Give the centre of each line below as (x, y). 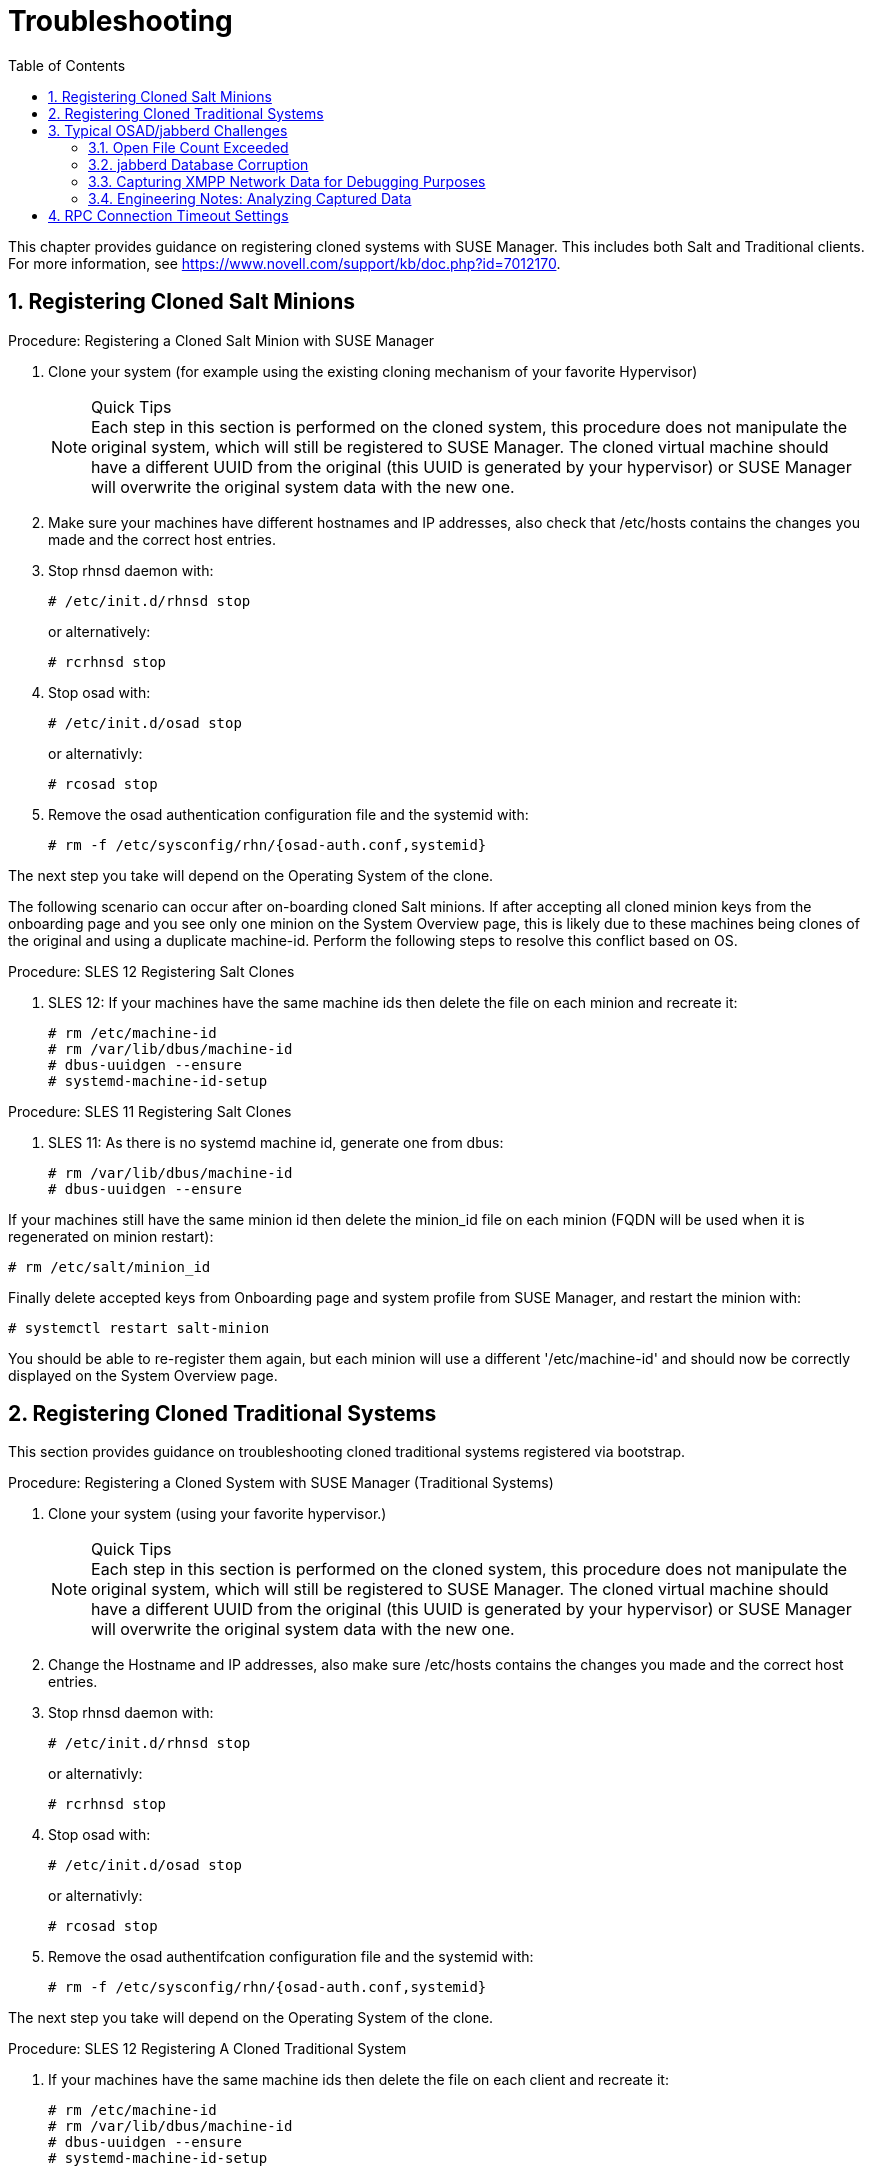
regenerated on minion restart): (111, 1236)
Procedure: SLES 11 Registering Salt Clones (150, 1111)
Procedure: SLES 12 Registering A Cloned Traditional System (207, 2049)
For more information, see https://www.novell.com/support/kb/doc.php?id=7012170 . (284, 263)
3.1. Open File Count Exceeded (188, 147)
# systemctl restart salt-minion (139, 1327)
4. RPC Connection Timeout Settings (168, 215)
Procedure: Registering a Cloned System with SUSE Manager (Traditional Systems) (281, 1483)
